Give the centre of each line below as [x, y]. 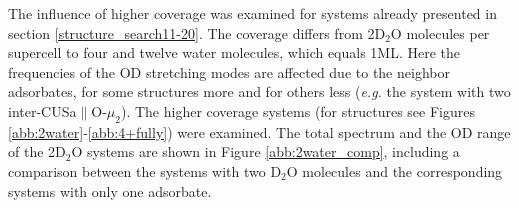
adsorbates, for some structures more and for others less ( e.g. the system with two [259, 91]
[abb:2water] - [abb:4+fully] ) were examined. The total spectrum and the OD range [259, 131]
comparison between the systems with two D [145, 170]
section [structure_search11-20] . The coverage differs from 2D [197, 32]
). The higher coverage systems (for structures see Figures [297, 110]
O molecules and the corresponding [394, 170]
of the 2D [37, 151]
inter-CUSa [42, 110]
